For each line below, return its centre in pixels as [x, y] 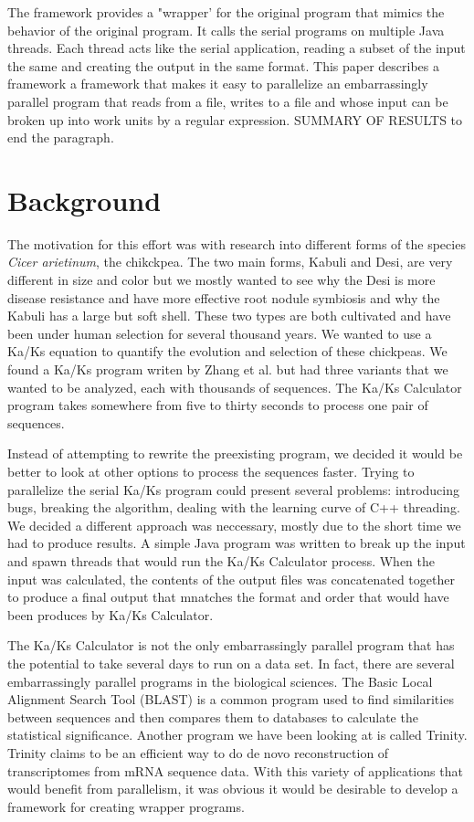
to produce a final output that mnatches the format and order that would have [228, 597]
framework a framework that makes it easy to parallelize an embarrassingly [218, 84]
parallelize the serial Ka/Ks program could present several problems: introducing [233, 489]
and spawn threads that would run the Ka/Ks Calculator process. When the [221, 560]
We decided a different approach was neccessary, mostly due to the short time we [234, 525]
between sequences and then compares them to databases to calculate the [213, 717]
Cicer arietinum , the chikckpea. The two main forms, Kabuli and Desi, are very [230, 262]
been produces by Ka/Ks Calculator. [111, 614]
